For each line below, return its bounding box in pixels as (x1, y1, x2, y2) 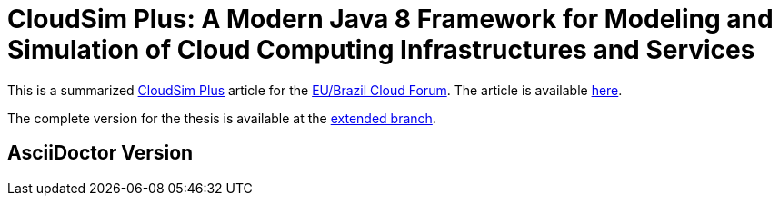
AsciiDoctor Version (7, 141, 194, 165)
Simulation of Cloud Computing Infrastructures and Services (7, 34, 755, 65)
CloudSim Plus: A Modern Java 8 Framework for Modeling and (7, 4, 774, 34)
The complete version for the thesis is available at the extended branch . (7, 110, 436, 126)
